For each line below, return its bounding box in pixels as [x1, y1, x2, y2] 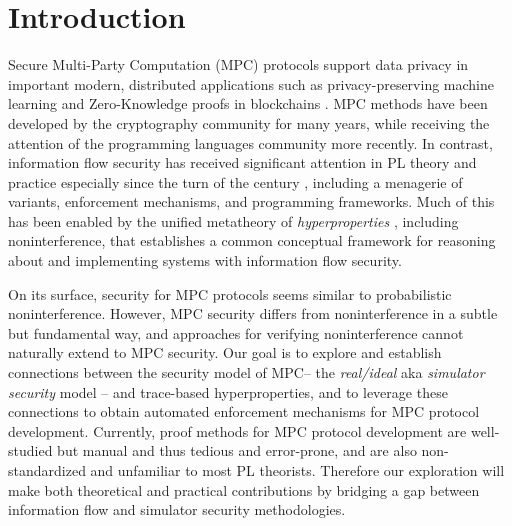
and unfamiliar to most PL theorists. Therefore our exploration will [90, 460, 505, 480]
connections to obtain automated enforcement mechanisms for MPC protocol [8, 401, 480, 422]
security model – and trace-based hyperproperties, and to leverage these [8, 381, 448, 402]
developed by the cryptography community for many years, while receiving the [8, 112, 490, 133]
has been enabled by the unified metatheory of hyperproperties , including [8, 210, 459, 231]
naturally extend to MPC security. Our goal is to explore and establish [8, 342, 442, 363]
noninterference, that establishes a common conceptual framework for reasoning [8, 230, 496, 251]
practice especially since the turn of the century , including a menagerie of [8, 171, 463, 192]
